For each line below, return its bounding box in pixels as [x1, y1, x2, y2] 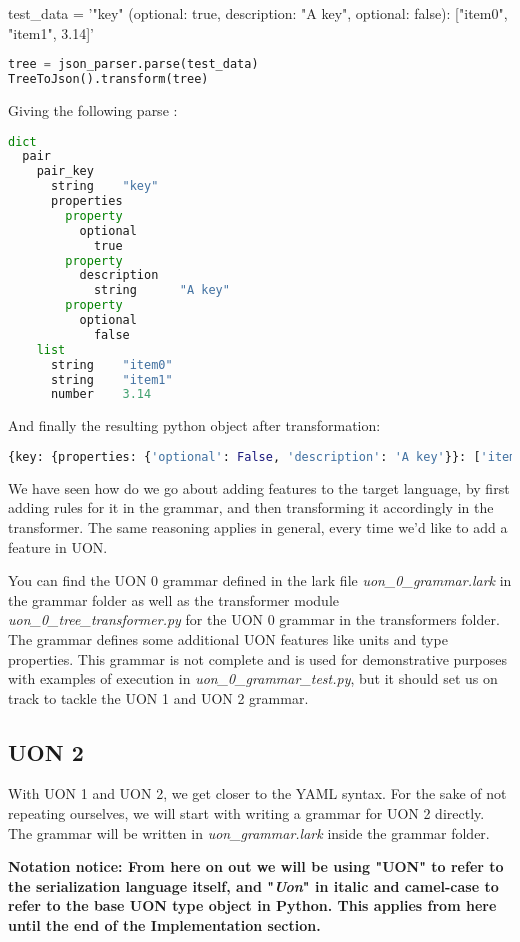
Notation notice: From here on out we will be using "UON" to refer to [8, 856, 504, 877]
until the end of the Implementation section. [8, 915, 321, 936]
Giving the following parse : [8, 99, 178, 120]
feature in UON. [8, 536, 108, 557]
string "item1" [50, 372, 173, 387]
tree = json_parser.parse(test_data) [8, 57, 259, 72]
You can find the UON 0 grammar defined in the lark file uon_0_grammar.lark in [8, 570, 512, 591]
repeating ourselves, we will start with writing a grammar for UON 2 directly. [8, 803, 485, 824]
